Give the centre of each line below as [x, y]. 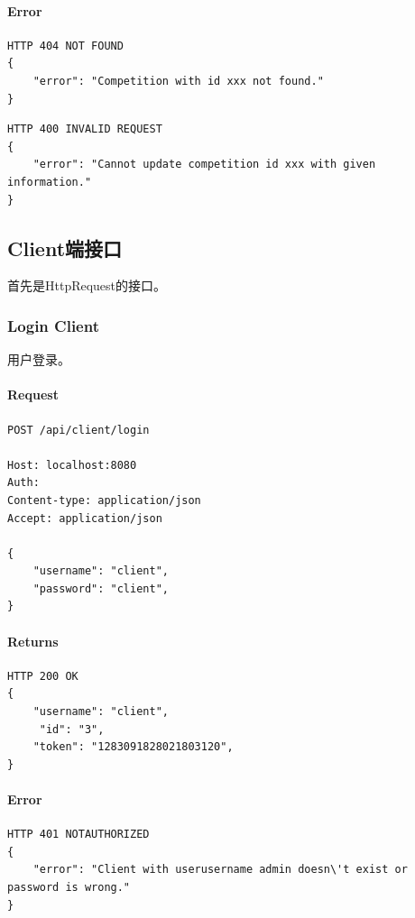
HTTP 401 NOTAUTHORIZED [78, 835]
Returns [33, 641]
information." [50, 182]
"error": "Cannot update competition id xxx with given [204, 165]
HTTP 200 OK [43, 676]
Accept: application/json [85, 518]
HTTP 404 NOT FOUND [65, 46]
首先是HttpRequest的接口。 [87, 285]
